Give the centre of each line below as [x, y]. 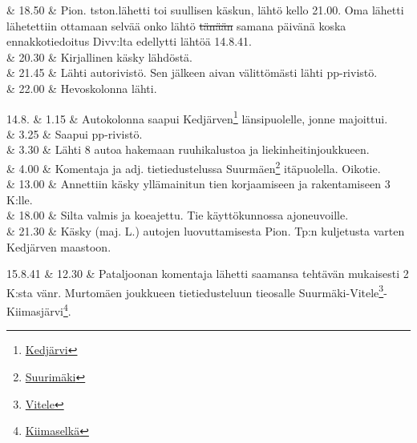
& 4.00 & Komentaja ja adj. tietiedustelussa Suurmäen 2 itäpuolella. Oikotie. [194, 167]
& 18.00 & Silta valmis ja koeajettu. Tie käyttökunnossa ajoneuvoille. [178, 215]
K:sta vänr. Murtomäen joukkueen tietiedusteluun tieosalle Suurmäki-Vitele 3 [195, 291]
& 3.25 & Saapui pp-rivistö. [75, 133]
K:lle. [20, 199]
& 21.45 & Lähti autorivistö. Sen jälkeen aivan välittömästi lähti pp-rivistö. [192, 72]
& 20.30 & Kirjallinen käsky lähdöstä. [100, 56]
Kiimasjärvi [35, 310]
